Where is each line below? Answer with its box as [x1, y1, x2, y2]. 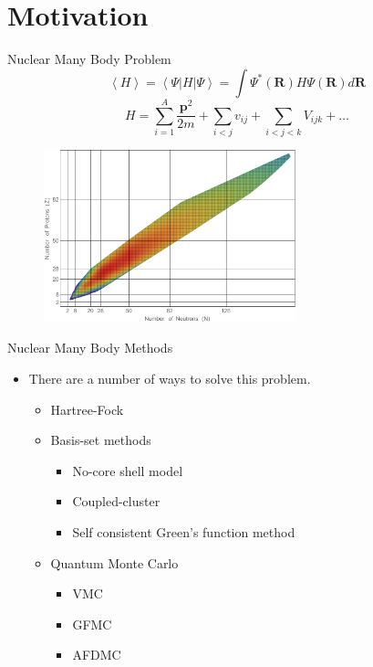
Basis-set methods [50, 430, 151, 450]
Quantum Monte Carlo [50, 553, 179, 572]
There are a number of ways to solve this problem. [28, 368, 311, 387]
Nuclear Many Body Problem [7, 49, 171, 69]
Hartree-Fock [50, 399, 124, 418]
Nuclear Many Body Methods [7, 338, 173, 357]
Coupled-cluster [72, 492, 161, 511]
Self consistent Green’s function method [72, 522, 295, 541]
